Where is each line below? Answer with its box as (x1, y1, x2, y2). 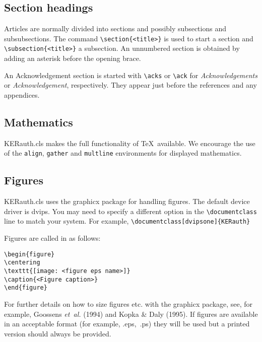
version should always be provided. (4, 328, 111, 338)
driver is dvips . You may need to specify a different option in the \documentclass (4, 206, 257, 216)
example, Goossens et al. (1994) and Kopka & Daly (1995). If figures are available (4, 308, 258, 319)
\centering (4, 259, 40, 266)
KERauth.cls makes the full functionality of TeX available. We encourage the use (4, 138, 255, 148)
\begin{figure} (4, 250, 55, 258)
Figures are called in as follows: (4, 233, 101, 243)
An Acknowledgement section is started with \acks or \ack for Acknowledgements (4, 70, 257, 80)
